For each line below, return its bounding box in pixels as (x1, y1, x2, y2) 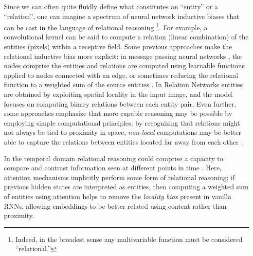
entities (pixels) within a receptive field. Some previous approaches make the (4, 41, 232, 52)
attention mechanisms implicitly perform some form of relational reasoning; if (4, 172, 235, 182)
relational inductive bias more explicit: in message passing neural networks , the (4, 51, 242, 61)
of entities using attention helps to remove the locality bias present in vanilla (4, 191, 232, 201)
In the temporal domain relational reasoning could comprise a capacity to (4, 153, 223, 163)
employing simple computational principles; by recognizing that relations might (4, 117, 240, 128)
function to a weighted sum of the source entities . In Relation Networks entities (4, 79, 243, 90)
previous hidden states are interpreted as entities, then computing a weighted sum (4, 182, 249, 192)
